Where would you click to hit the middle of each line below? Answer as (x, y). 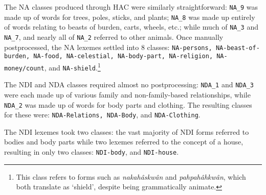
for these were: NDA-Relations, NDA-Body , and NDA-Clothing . (102, 115)
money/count (24, 68)
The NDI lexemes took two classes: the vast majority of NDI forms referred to (127, 131)
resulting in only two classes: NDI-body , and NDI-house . (92, 152)
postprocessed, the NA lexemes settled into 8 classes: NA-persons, (108, 47)
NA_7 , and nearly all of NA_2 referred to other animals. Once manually (114, 36)
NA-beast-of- (238, 48)
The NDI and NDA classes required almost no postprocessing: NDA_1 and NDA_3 (129, 84)
